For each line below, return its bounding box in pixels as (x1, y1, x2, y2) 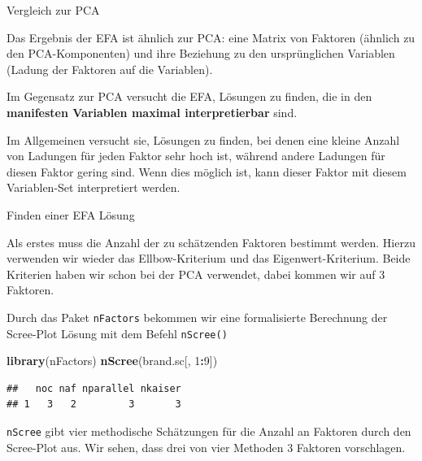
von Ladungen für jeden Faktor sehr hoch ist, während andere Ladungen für (7, 147, 385, 164)
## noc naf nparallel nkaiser (7, 382, 181, 394)
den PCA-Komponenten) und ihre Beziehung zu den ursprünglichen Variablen (7, 45, 395, 62)
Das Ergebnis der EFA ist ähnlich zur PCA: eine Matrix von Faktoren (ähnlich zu (7, 28, 415, 46)
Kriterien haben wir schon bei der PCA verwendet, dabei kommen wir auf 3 (7, 265, 385, 282)
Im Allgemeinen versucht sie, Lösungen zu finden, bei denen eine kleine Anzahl (7, 131, 400, 148)
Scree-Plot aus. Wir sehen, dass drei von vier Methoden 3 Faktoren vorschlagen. (7, 438, 406, 455)
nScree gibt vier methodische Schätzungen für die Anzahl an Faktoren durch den (7, 423, 411, 439)
